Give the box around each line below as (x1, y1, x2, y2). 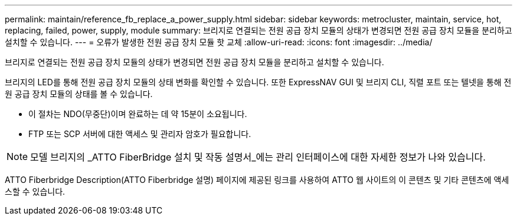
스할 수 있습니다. (5, 186, 66, 196)
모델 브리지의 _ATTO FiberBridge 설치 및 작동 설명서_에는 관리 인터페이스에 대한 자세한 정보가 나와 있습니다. (30, 151, 486, 163)
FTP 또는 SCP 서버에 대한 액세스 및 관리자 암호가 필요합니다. (28, 129, 251, 139)
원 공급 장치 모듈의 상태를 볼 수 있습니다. (5, 89, 153, 99)
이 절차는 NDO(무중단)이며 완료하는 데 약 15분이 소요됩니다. (28, 109, 247, 119)
